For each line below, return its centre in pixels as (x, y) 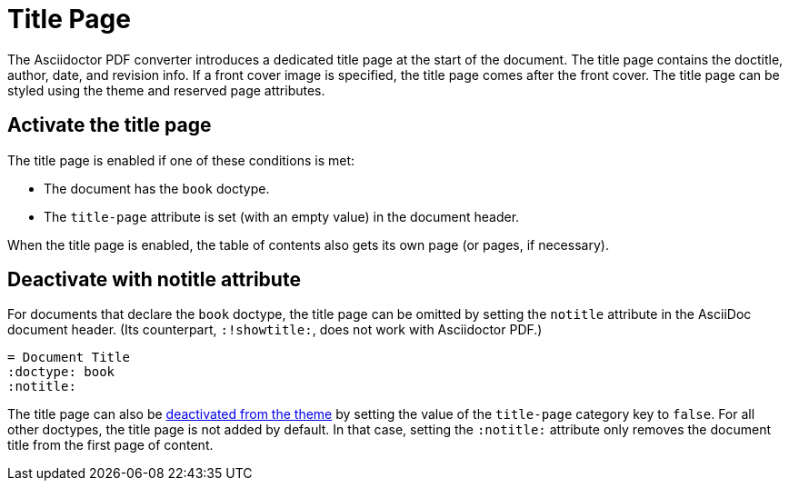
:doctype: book (61, 372)
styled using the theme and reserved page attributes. (166, 90)
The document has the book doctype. (157, 188)
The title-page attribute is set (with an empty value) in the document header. (282, 216)
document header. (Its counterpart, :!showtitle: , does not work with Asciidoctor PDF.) (275, 330)
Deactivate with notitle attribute (154, 280)
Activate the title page (110, 125)
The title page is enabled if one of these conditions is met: (181, 160)
